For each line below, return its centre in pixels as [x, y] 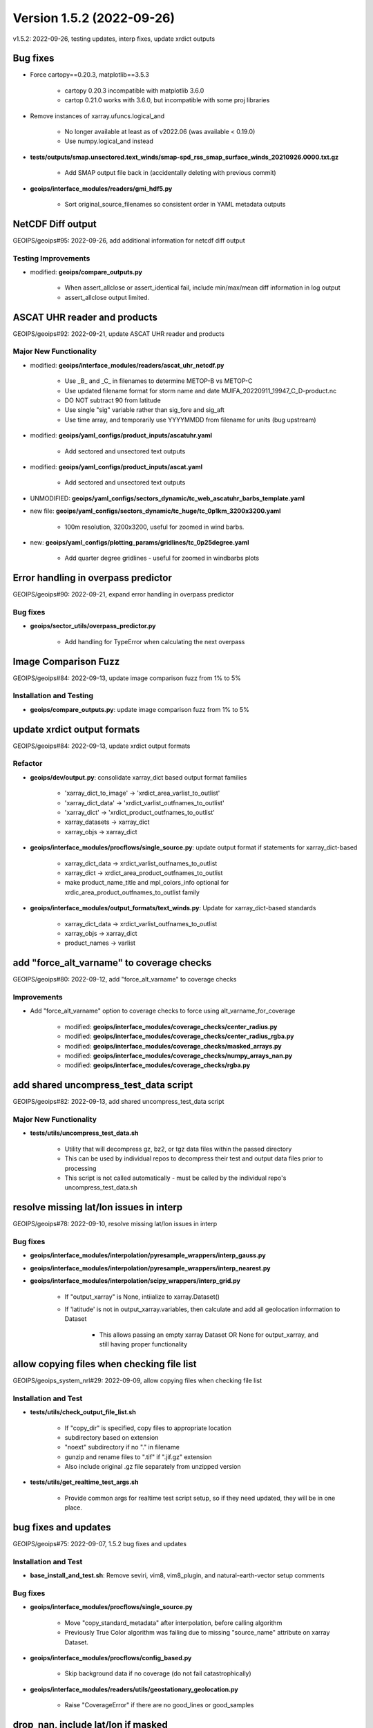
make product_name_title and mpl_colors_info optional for [147, 883]
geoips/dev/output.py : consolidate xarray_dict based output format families [138, 777]
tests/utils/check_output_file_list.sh [83, 1412]
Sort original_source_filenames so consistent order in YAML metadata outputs [175, 204]
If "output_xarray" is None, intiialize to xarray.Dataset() [142, 1297]
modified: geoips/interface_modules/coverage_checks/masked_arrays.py [173, 1046]
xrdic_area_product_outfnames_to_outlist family [132, 892]
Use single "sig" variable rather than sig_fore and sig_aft [144, 410]
